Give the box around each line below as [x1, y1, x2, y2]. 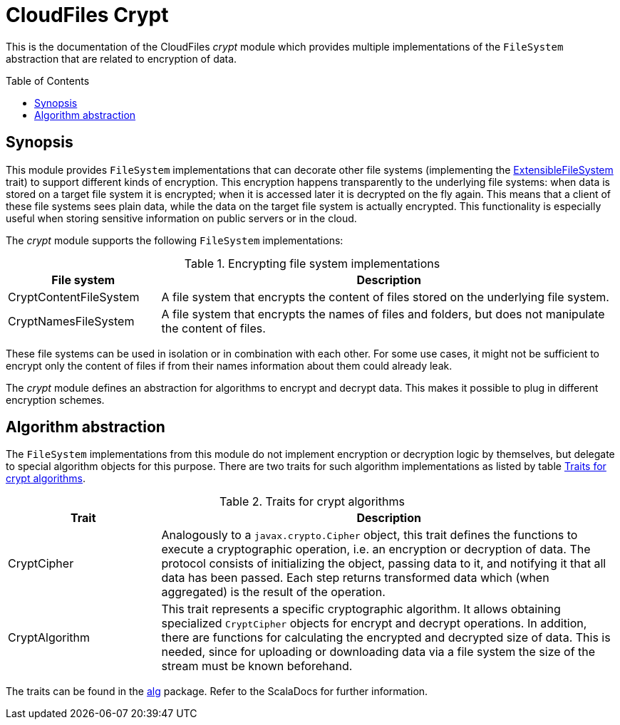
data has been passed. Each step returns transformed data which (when [161, 570, 549, 585]
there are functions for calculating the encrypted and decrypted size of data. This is [161, 630, 611, 645]
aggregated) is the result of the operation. [161, 585, 386, 600]
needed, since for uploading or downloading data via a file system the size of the [161, 645, 596, 659]
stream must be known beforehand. [161, 659, 353, 674]
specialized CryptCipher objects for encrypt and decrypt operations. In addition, [161, 616, 587, 631]
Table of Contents [6, 74, 90, 87]
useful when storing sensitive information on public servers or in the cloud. [6, 212, 357, 224]
